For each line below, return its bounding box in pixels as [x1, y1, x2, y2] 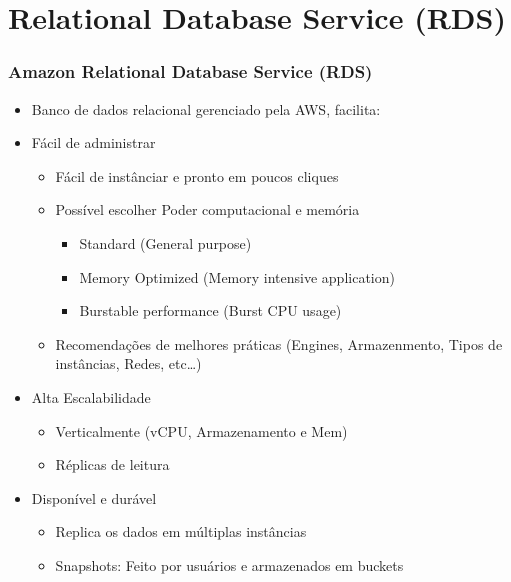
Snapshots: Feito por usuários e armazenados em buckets [55, 554, 404, 575]
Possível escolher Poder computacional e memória [55, 199, 360, 220]
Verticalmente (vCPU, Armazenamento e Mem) [55, 420, 348, 441]
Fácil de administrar [31, 132, 156, 153]
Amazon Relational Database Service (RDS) [8, 59, 373, 84]
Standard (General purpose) [79, 232, 252, 253]
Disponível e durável [31, 487, 157, 508]
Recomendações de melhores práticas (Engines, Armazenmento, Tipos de [55, 333, 503, 354]
